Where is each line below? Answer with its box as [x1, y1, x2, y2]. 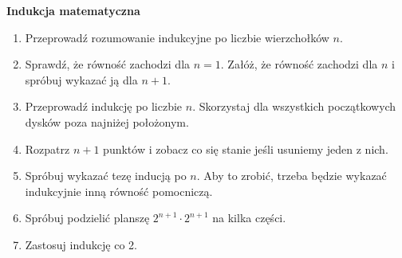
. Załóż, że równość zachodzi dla [220, 56, 378, 72]
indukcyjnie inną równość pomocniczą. [25, 182, 213, 199]
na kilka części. [212, 209, 286, 226]
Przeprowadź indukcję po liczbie [25, 98, 183, 115]
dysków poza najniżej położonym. [25, 113, 189, 130]
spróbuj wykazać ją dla [25, 71, 138, 88]
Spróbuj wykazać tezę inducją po [25, 167, 187, 184]
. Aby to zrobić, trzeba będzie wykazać [196, 167, 387, 184]
